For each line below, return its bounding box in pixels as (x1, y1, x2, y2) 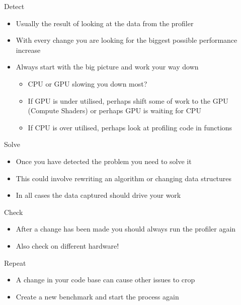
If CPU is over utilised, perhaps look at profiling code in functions (28, 122, 232, 132)
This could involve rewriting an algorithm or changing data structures (16, 173, 232, 183)
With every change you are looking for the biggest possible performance (16, 35, 237, 45)
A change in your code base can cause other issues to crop (16, 274, 195, 285)
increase (16, 44, 41, 55)
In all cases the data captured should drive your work (16, 190, 181, 200)
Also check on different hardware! (16, 240, 119, 251)
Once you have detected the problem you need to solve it (16, 156, 192, 166)
